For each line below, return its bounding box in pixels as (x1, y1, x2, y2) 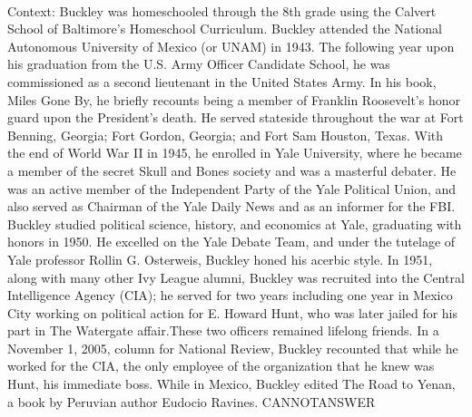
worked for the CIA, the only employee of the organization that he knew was (7, 356, 435, 375)
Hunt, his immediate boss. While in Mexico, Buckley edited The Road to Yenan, (7, 374, 456, 393)
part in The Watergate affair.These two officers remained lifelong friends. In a (7, 321, 439, 340)
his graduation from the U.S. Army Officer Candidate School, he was (7, 54, 390, 73)
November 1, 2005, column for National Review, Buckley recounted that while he (7, 338, 458, 357)
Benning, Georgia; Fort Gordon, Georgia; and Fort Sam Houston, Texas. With (7, 125, 444, 144)
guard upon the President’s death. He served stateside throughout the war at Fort (7, 108, 464, 127)
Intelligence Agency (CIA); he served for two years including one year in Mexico (7, 286, 453, 305)
